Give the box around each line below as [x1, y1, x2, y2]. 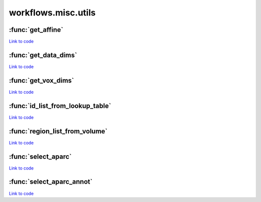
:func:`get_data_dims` [9, 51, 77, 59]
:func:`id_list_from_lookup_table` [9, 101, 111, 110]
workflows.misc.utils [9, 7, 96, 18]
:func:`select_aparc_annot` [9, 178, 93, 186]
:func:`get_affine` [9, 26, 64, 34]
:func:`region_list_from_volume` [9, 127, 108, 135]
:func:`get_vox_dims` [9, 76, 74, 85]
